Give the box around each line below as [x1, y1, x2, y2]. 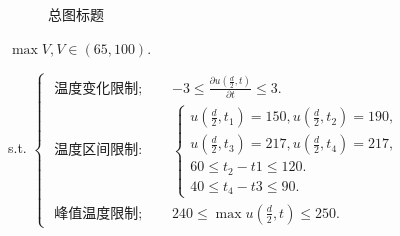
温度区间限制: [54, 143, 143, 158]
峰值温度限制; [54, 206, 143, 221]
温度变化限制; [54, 81, 143, 96]
